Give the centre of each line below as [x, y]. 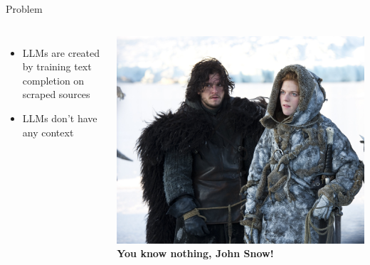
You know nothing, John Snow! [195, 253]
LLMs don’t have [60, 118]
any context [48, 132]
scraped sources [56, 94]
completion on [53, 80]
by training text [57, 66]
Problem [24, 9]
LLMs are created [61, 52]
